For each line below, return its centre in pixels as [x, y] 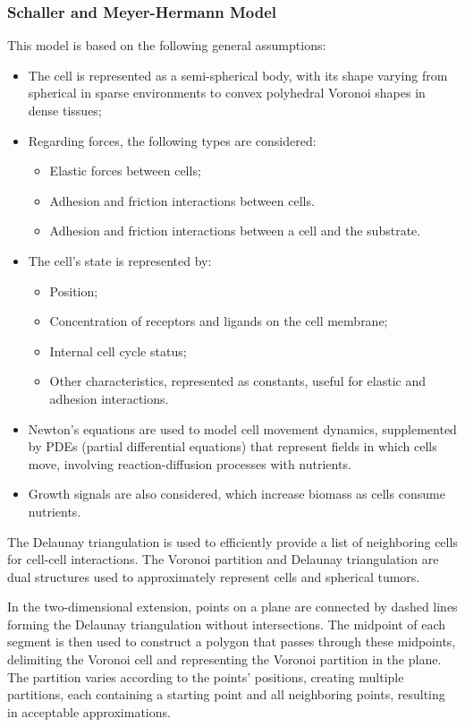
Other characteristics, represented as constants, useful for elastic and [238, 381]
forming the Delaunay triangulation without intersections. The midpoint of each [227, 624]
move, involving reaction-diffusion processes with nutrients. [190, 463]
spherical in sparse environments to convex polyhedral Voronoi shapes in [227, 93]
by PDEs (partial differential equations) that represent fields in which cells [232, 446]
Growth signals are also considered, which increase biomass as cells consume [237, 494]
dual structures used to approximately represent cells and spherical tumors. [214, 576]
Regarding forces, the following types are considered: [172, 140]
